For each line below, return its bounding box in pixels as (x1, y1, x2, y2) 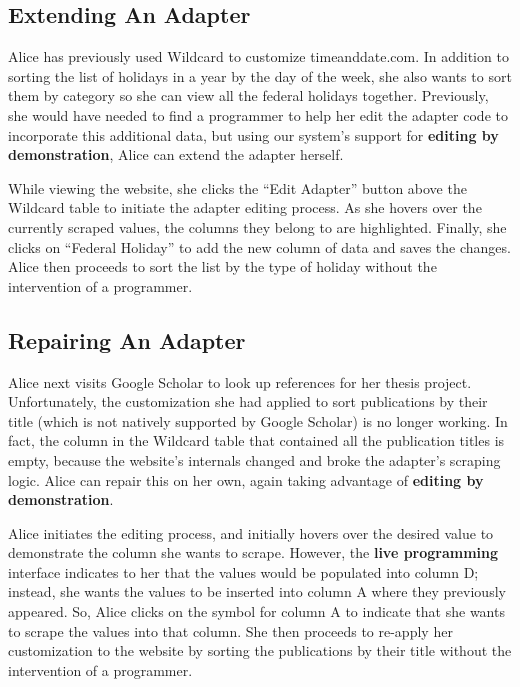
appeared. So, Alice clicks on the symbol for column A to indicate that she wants (8, 601, 505, 622)
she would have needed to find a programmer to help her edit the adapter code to (8, 104, 508, 125)
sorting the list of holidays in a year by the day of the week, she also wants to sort (8, 65, 512, 86)
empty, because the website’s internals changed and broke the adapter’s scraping (8, 449, 501, 470)
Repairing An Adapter (8, 324, 246, 355)
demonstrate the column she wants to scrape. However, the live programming (8, 542, 499, 563)
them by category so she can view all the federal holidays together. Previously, (8, 85, 489, 106)
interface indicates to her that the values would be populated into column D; (8, 561, 479, 582)
